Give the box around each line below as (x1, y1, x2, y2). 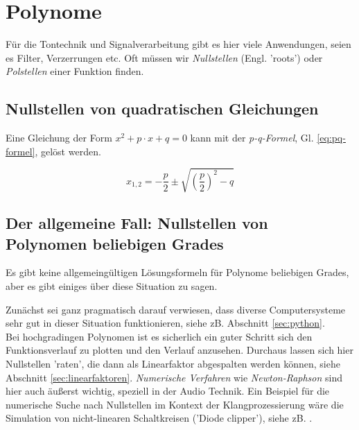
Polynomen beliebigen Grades (6, 232, 224, 254)
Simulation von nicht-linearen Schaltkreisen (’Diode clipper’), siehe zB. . (6, 411, 313, 425)
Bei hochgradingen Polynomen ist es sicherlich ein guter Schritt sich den (6, 329, 313, 343)
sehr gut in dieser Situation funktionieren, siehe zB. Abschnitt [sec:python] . (6, 316, 325, 330)
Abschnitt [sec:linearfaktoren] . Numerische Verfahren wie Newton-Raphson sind (6, 370, 343, 384)
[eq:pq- (317, 130, 346, 145)
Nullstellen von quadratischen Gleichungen (6, 98, 319, 119)
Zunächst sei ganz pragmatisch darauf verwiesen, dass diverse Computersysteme (6, 302, 346, 316)
